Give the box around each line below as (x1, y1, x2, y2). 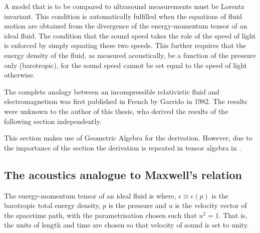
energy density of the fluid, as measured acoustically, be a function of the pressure (4, 49, 256, 60)
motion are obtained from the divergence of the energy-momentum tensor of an (4, 20, 247, 31)
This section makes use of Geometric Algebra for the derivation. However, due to (4, 132, 252, 143)
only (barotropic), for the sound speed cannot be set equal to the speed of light (4, 59, 247, 70)
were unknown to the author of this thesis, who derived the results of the (4, 105, 228, 116)
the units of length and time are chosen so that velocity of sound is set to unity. (4, 219, 249, 230)
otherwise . (4, 69, 35, 80)
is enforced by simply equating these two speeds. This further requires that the (4, 40, 246, 50)
